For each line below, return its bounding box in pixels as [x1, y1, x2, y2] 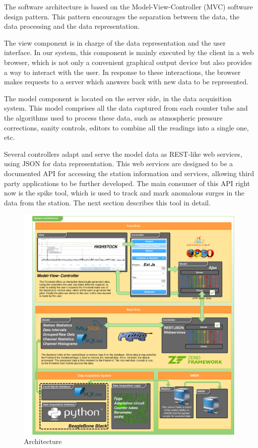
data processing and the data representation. [4, 21, 140, 31]
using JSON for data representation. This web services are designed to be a [4, 158, 233, 169]
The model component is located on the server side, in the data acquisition [4, 93, 232, 103]
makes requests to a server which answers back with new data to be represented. [4, 76, 249, 87]
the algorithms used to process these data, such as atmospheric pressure [4, 112, 223, 123]
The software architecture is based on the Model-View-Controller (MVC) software [4, 1, 253, 11]
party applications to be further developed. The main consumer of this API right [4, 178, 250, 188]
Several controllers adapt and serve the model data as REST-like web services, [4, 148, 243, 159]
